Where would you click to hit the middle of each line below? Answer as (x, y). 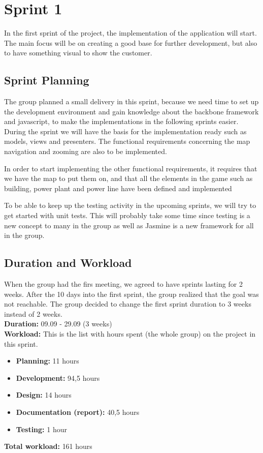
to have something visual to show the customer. (78, 53)
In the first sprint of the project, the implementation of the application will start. (130, 33)
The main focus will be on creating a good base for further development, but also (131, 42)
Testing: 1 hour (41, 429)
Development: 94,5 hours (58, 377)
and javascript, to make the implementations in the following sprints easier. (121, 121)
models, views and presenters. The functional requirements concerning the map (127, 141)
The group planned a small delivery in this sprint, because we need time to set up (131, 101)
